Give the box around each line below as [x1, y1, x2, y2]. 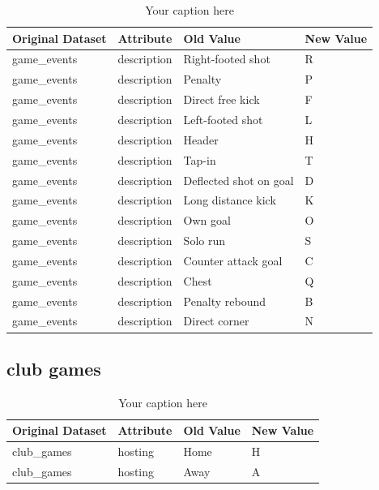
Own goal [183, 212, 231, 229]
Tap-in [183, 151, 216, 168]
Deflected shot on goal [183, 171, 294, 188]
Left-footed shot [183, 110, 263, 127]
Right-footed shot [183, 50, 270, 67]
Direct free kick [183, 91, 260, 108]
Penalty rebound [183, 292, 266, 309]
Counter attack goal [183, 251, 283, 269]
